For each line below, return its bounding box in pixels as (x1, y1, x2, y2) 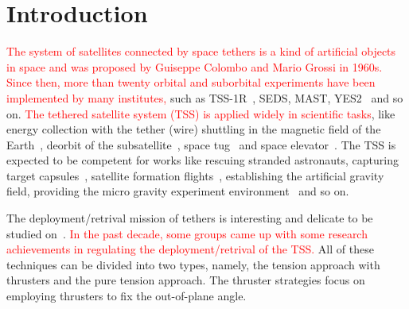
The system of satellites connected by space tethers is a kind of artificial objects (6, 43, 396, 60)
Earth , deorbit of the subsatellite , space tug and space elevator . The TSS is (6, 136, 396, 153)
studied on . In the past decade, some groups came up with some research (6, 225, 368, 241)
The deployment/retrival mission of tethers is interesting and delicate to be (6, 210, 373, 226)
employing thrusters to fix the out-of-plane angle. (6, 288, 247, 304)
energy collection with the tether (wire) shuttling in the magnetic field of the (6, 121, 381, 137)
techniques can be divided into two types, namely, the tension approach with (6, 256, 380, 272)
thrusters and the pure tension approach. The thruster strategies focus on (6, 272, 365, 288)
